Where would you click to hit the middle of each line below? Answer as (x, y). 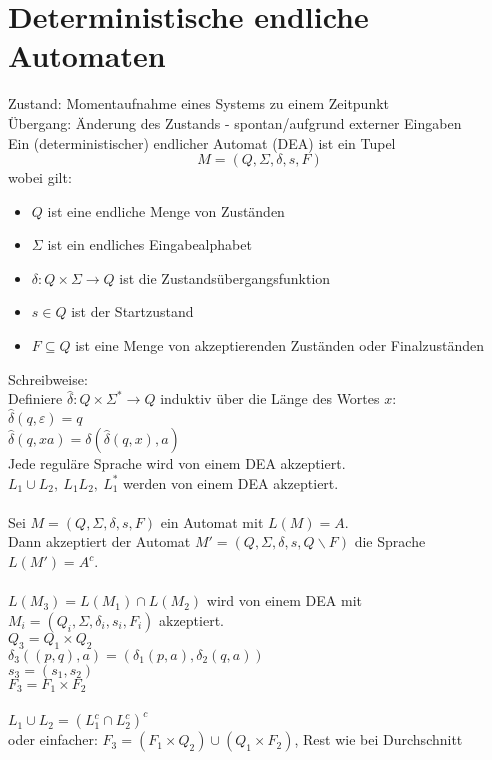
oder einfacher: (53, 739)
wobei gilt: (40, 177)
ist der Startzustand (132, 311)
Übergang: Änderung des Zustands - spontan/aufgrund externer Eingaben (235, 122)
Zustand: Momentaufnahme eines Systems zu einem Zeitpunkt (199, 103)
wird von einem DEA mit (284, 600)
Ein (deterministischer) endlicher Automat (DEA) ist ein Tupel (202, 142)
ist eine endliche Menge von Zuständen (166, 210)
